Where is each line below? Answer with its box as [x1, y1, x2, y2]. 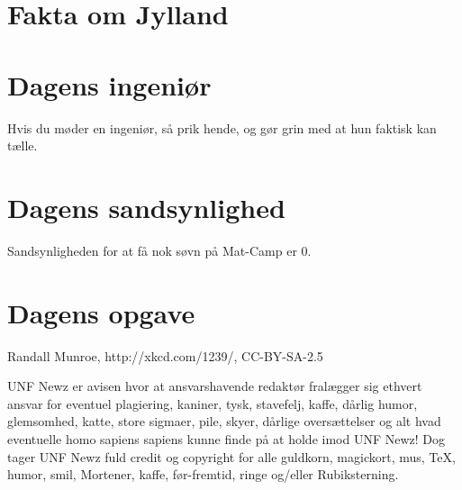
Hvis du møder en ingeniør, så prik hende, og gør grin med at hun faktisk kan [7, 118, 437, 137]
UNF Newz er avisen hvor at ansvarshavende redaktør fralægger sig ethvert [7, 377, 422, 395]
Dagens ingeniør [7, 66, 212, 103]
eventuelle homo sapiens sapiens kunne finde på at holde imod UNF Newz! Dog [7, 429, 446, 448]
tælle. [7, 136, 38, 155]
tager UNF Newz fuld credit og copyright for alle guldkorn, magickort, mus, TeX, [7, 447, 456, 466]
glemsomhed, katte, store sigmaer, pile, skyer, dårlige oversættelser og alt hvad [7, 412, 441, 431]
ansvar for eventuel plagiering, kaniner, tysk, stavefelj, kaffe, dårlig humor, [7, 394, 418, 413]
